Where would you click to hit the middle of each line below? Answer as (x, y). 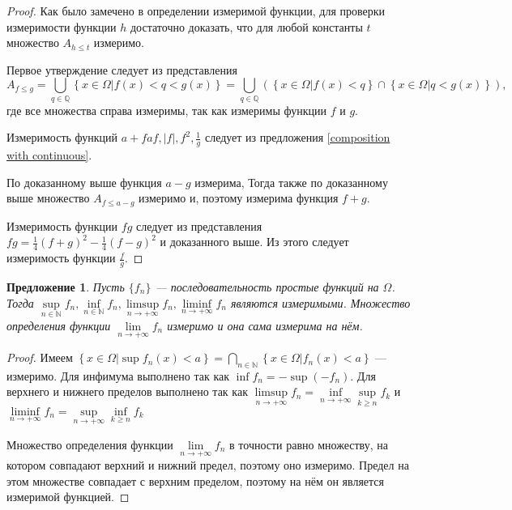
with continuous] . (49, 155)
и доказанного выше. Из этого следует (254, 242)
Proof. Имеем (40, 357)
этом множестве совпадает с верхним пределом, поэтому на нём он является (196, 480)
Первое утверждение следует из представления (122, 69)
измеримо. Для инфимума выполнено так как (118, 375)
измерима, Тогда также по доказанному (291, 182)
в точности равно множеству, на (309, 444)
